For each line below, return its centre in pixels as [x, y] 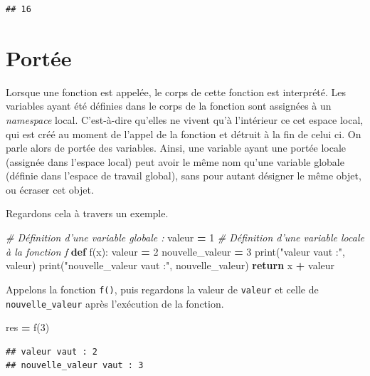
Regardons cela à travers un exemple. [87, 213]
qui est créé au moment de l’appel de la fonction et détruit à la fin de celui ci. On [184, 134]
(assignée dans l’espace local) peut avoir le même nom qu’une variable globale [175, 161]
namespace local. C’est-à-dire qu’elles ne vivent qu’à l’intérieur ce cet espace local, [185, 119]
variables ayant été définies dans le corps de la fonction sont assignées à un [169, 106]
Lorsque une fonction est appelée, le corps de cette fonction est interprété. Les [176, 92]
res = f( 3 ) [28, 327]
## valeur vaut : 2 [52, 351]
